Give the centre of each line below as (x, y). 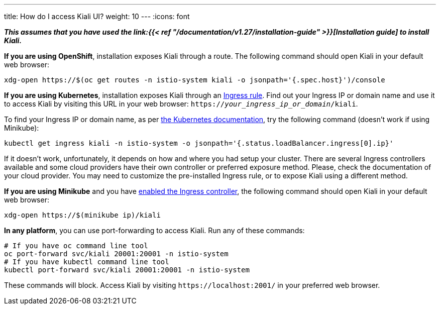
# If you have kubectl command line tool (87, 262)
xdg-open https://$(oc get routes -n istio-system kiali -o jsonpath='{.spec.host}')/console (195, 80)
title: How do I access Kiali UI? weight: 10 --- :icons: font (97, 16)
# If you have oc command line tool (76, 246)
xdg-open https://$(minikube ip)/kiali (82, 215)
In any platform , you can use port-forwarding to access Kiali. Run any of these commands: (154, 230)
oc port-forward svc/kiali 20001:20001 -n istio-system (116, 254)
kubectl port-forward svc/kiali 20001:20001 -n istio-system (127, 270)
